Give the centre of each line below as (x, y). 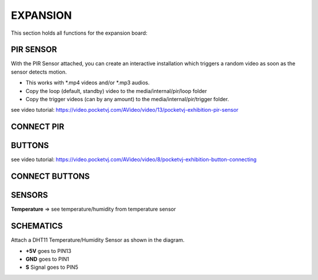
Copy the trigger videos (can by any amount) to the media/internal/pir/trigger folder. (127, 99)
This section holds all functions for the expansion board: (79, 33)
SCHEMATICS (37, 226)
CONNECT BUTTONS (50, 176)
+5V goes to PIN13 (49, 251)
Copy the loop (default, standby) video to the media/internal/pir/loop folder (116, 91)
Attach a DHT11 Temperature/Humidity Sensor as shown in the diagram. (98, 240)
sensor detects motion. (39, 72)
